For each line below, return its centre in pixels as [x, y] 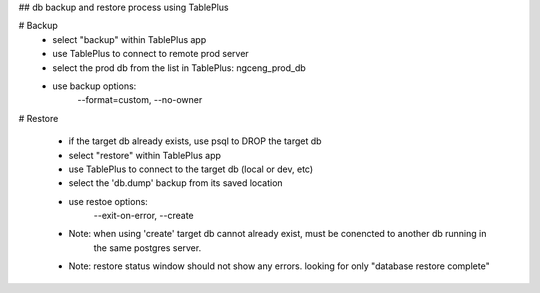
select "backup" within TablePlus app [129, 39]
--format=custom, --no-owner [140, 100]
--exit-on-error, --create [143, 216]
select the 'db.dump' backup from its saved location [176, 183]
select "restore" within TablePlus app [145, 155]
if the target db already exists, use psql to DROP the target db [195, 141]
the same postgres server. [147, 247]
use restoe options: [108, 201]
